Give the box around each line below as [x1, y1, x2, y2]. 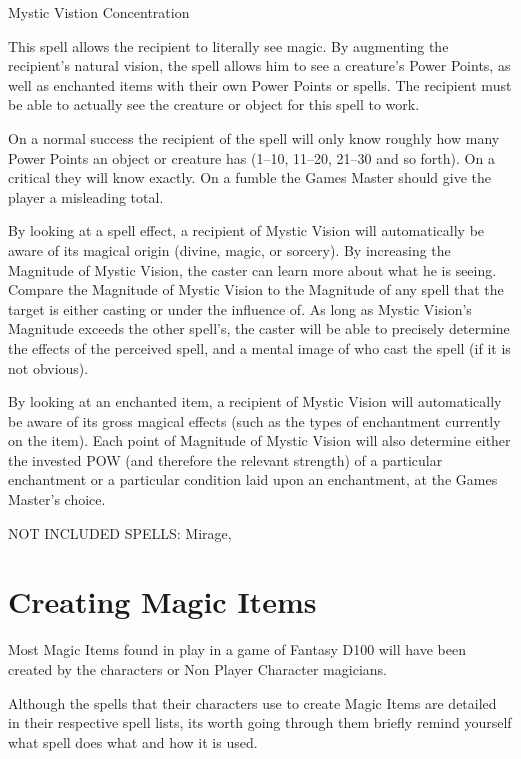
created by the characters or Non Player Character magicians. [8, 658, 387, 679]
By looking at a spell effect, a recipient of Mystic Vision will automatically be [8, 220, 485, 241]
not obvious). [8, 357, 89, 378]
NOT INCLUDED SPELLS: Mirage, [8, 522, 232, 543]
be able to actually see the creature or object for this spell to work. [8, 94, 420, 115]
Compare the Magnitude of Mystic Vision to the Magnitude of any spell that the [8, 279, 504, 300]
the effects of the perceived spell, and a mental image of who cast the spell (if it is [8, 337, 511, 358]
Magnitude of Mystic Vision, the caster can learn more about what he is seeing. [8, 259, 497, 280]
